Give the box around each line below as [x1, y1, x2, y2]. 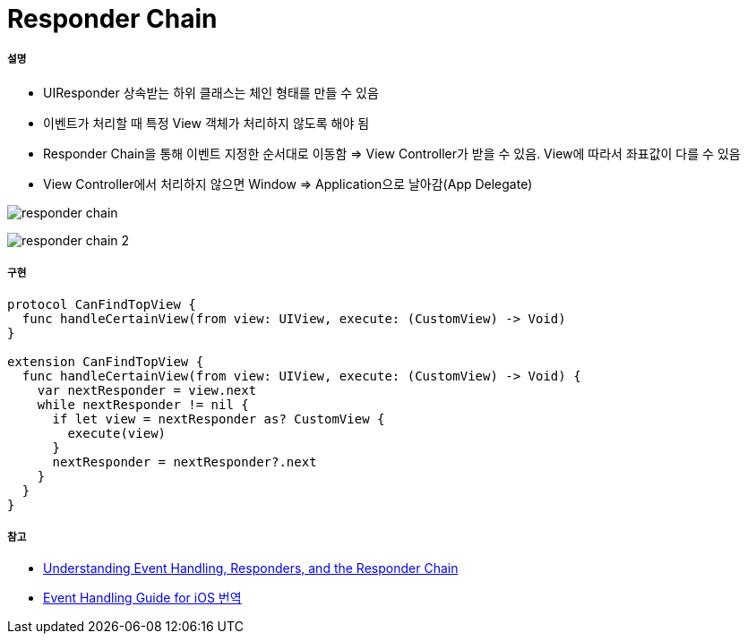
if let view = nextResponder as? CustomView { [52, 411, 385, 426]
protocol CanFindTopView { [7, 296, 196, 312]
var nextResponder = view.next [37, 382, 257, 397]
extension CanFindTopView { [7, 354, 204, 369]
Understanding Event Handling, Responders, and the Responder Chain [43, 560, 459, 577]
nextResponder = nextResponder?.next [52, 454, 317, 469]
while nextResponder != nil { [37, 397, 249, 412]
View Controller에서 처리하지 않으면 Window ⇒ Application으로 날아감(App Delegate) [43, 175, 533, 192]
